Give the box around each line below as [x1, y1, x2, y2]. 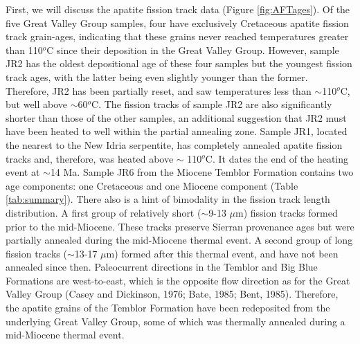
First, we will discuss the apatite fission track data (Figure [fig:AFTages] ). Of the [6, 2, 350, 16]
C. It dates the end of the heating [205, 151, 349, 165]
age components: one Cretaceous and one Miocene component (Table [6, 178, 298, 192]
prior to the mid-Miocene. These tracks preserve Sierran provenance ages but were [6, 219, 354, 233]
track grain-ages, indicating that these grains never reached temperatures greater [6, 29, 349, 44]
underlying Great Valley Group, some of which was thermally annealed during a [6, 314, 345, 328]
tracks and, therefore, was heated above [6, 151, 174, 165]
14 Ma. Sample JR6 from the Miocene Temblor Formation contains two [50, 165, 354, 179]
